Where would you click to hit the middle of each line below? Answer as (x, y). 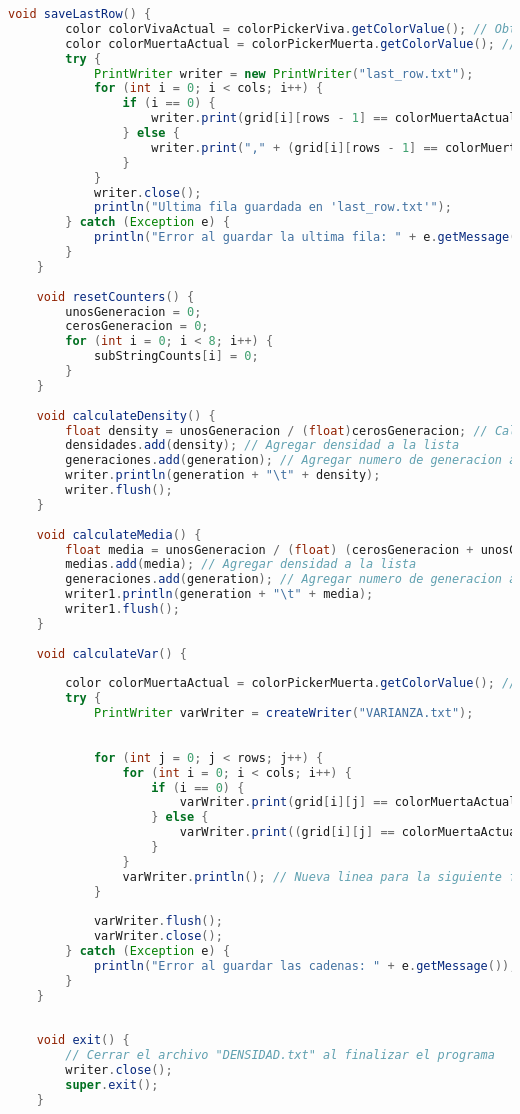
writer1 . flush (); (122, 609)
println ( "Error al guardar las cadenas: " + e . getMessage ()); (305, 966)
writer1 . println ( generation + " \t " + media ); (219, 594)
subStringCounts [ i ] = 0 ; (176, 356)
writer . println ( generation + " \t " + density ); (223, 475)
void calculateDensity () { (126, 415)
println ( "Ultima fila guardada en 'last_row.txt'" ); (272, 207)
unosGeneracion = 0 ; (133, 311)
